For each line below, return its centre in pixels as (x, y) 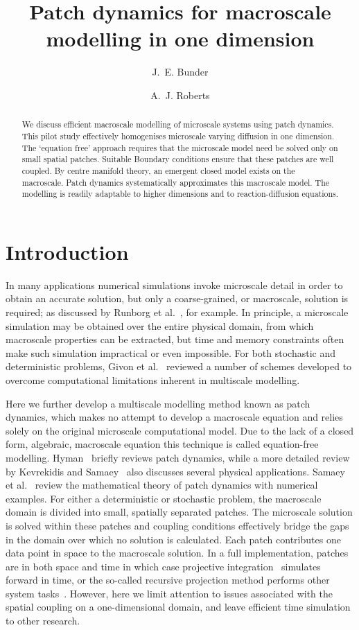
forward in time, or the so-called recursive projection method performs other (168, 580)
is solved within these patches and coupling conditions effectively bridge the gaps (177, 525)
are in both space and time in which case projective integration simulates (163, 566)
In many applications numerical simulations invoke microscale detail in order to (174, 285)
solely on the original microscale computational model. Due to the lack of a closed (180, 430)
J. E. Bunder (180, 72)
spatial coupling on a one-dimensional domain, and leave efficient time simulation (178, 607)
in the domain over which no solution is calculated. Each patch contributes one (173, 539)
